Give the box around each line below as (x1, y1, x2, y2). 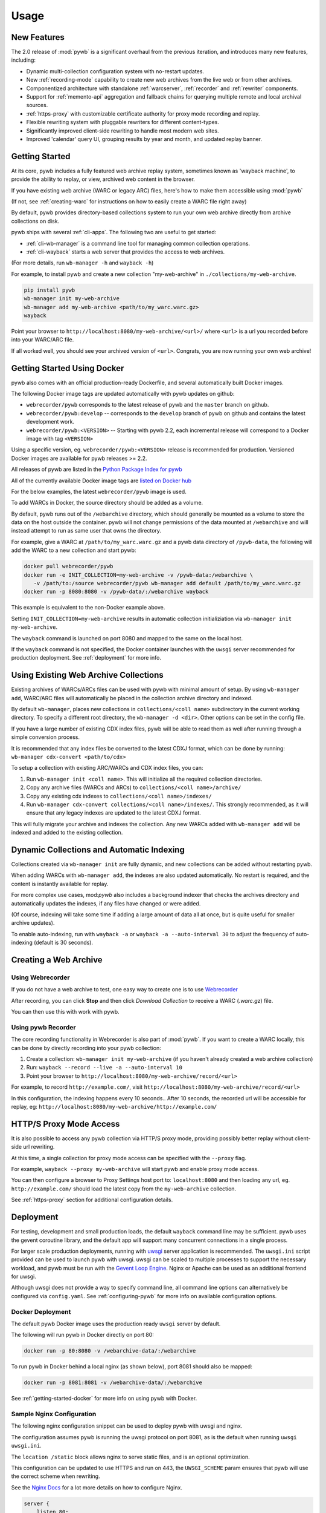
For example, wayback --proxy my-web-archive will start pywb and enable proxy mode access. (11, 1166, 259, 1173)
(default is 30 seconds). (33, 939, 94, 947)
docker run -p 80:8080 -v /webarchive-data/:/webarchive (24, 1347, 196, 1354)
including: (11, 56, 36, 64)
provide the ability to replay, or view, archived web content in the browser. (11, 176, 196, 183)
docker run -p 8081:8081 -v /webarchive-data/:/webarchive (24, 1379, 202, 1386)
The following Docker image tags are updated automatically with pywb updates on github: (11, 390, 235, 397)
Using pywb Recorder (11, 1023, 76, 1031)
